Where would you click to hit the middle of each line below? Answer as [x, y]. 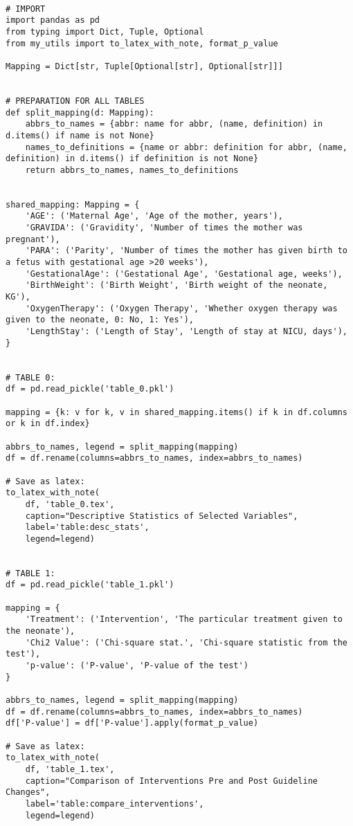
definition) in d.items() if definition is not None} [132, 159]
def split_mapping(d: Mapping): [80, 112]
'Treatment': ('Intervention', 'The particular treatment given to [184, 619]
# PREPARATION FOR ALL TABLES [75, 101]
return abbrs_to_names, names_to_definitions [132, 170]
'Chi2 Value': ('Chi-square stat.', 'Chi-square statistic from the [186, 642]
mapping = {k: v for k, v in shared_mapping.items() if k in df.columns [176, 412]
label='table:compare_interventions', [115, 804]
